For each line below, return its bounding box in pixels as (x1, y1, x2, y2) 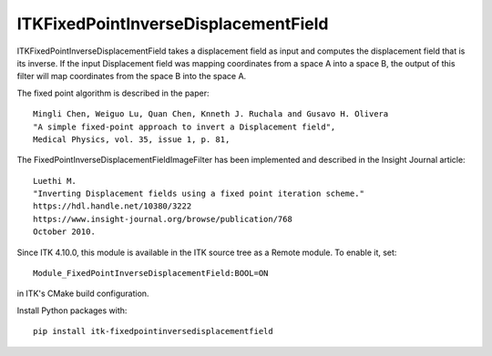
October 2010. (33, 227, 96, 237)
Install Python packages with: (16, 305, 128, 316)
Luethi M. (33, 176, 77, 186)
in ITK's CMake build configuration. (16, 288, 149, 300)
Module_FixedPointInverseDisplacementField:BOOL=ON (33, 269, 269, 279)
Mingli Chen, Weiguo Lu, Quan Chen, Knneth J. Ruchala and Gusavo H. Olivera (33, 109, 389, 119)
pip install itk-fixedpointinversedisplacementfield (33, 326, 273, 337)
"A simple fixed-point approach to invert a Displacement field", (33, 121, 336, 132)
